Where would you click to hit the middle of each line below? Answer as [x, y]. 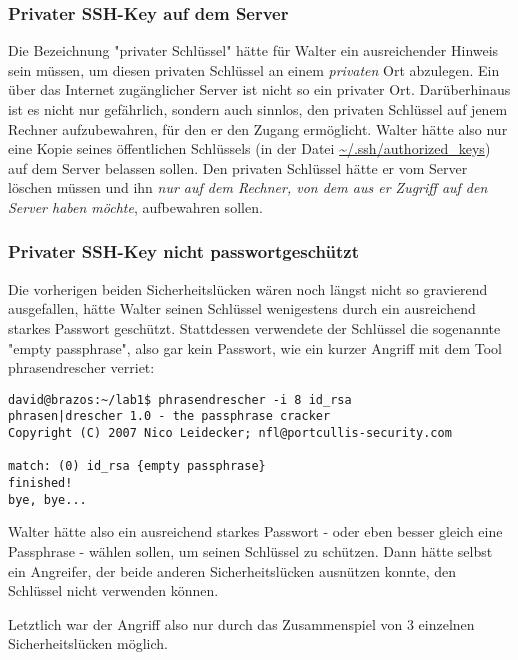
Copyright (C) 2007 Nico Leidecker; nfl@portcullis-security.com [230, 433]
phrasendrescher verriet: [81, 367]
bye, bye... [47, 499]
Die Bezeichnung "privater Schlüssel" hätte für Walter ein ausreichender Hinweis [253, 50]
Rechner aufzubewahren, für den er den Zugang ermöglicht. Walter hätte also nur [258, 128]
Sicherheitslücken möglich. [88, 643]
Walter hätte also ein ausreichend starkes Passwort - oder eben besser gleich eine [255, 531]
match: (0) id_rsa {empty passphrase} [137, 466]
